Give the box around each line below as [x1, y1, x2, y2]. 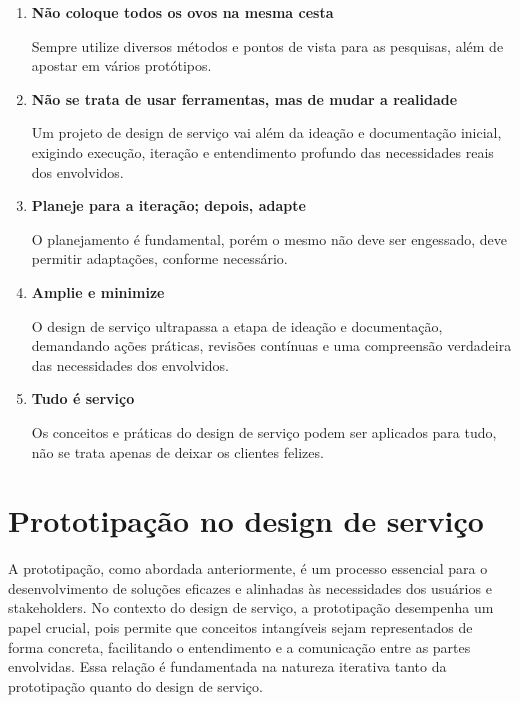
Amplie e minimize [31, 281, 165, 302]
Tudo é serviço [31, 388, 135, 409]
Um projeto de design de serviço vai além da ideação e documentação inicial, [31, 122, 502, 143]
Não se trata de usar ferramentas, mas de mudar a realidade [31, 88, 458, 109]
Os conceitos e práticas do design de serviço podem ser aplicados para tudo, [31, 421, 497, 442]
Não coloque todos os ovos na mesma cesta [31, 2, 334, 22]
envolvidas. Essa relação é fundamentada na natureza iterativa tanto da [8, 656, 447, 677]
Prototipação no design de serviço [8, 500, 484, 541]
